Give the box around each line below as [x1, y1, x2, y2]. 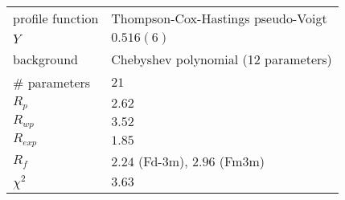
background [13, 50, 78, 68]
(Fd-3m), [138, 151, 188, 170]
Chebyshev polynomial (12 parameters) [111, 50, 332, 68]
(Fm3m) [219, 151, 265, 170]
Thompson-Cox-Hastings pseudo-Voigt [111, 9, 327, 27]
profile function [13, 9, 99, 27]
